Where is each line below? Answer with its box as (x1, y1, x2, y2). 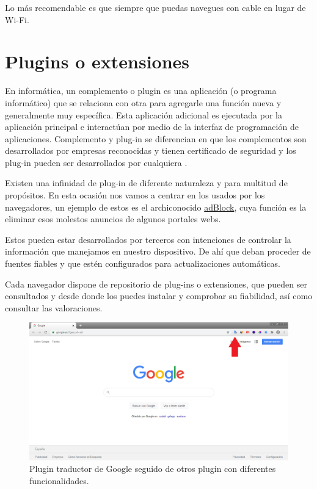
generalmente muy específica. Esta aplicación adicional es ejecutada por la (5, 108, 282, 121)
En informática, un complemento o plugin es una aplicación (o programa (5, 84, 277, 97)
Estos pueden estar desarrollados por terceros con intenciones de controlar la (5, 233, 291, 245)
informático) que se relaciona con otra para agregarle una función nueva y (5, 96, 282, 109)
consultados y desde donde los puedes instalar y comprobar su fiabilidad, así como (5, 289, 313, 302)
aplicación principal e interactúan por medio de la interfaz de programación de (5, 120, 299, 133)
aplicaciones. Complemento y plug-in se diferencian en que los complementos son (5, 132, 307, 145)
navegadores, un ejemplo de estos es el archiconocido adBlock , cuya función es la (5, 200, 307, 213)
